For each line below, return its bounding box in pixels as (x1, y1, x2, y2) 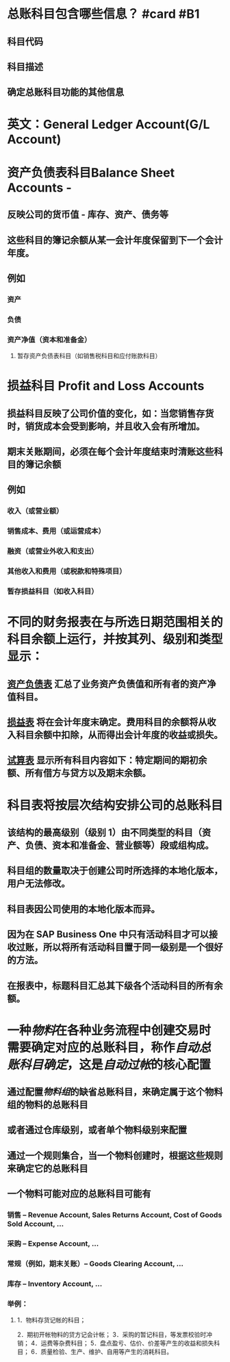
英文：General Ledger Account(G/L (7, 116, 210, 132)
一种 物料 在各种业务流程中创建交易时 (7, 1022, 212, 1038)
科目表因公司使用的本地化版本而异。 (7, 903, 160, 915)
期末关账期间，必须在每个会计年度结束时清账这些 (7, 446, 214, 457)
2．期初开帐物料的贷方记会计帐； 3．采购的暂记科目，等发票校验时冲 (16, 1331, 212, 1339)
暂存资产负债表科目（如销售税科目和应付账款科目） (16, 352, 162, 360)
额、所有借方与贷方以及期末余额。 (7, 768, 151, 779)
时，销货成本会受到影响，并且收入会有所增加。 (7, 420, 205, 432)
